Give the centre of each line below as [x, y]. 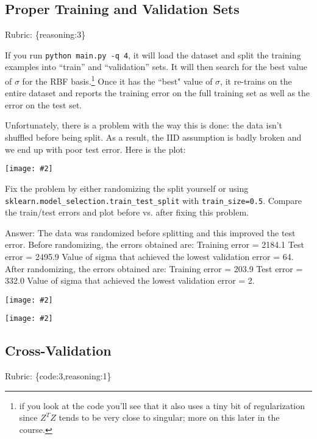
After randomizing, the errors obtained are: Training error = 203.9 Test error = [154, 268]
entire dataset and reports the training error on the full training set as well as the [158, 93]
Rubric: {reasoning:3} [45, 34]
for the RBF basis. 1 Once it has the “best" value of [117, 80]
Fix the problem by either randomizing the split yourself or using [127, 188]
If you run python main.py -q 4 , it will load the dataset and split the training [153, 54]
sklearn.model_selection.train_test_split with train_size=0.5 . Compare [153, 200]
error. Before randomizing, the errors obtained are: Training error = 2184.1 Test [155, 244]
